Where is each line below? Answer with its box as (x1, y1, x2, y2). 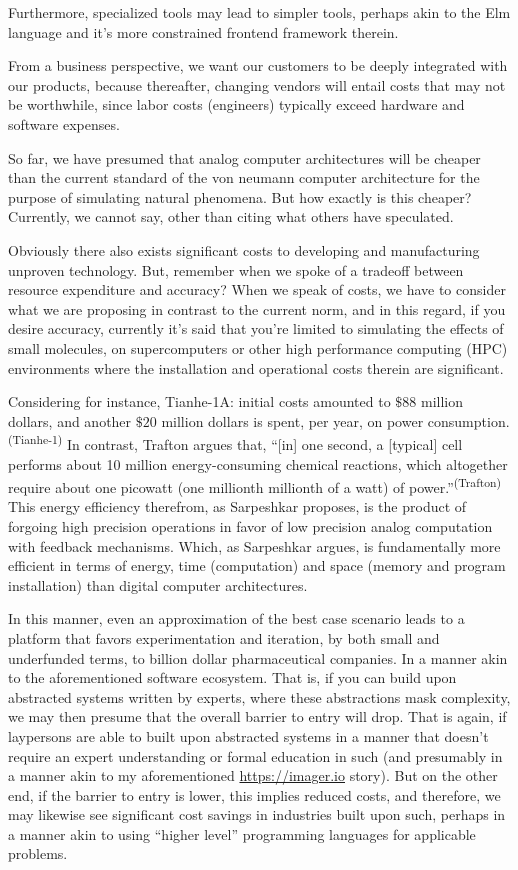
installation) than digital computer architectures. (8, 574, 308, 595)
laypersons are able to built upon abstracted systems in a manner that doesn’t (8, 725, 489, 746)
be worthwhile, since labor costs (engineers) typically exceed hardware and (8, 94, 465, 115)
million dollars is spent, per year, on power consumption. (161, 410, 510, 431)
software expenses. (8, 113, 120, 134)
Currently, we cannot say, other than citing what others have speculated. (8, 206, 454, 227)
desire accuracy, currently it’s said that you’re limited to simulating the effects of (8, 318, 504, 339)
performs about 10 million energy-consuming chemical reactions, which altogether (8, 453, 508, 474)
